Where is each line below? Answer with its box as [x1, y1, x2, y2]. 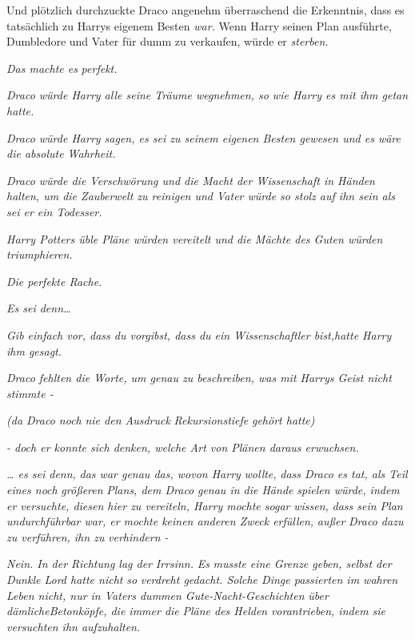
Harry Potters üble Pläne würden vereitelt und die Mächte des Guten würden [6, 230, 383, 247]
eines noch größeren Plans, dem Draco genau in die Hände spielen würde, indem [6, 481, 400, 498]
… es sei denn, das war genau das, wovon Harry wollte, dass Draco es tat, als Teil [6, 465, 408, 482]
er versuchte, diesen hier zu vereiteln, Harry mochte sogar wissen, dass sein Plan [6, 497, 403, 513]
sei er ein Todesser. [6, 203, 102, 219]
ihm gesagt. [6, 342, 62, 359]
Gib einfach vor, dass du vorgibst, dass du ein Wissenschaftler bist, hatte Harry [6, 326, 392, 343]
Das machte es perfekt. [6, 59, 118, 76]
